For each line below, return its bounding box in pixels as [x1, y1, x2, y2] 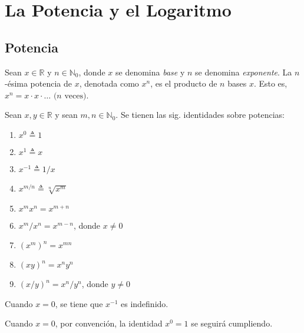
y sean [55, 108, 78, 121]
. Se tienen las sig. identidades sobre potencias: [115, 108, 285, 121]
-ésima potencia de [5, 77, 72, 90]
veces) [64, 91, 87, 100]
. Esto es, [253, 77, 288, 90]
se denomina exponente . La [195, 65, 292, 78]
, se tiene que [55, 297, 103, 309]
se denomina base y [115, 65, 185, 78]
